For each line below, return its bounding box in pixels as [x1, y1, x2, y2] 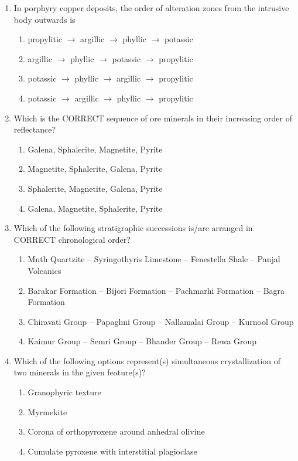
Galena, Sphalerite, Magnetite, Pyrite [28, 143, 163, 155]
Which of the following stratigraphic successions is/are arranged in [13, 222, 253, 234]
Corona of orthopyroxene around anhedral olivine [28, 425, 205, 438]
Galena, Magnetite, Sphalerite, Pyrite [28, 202, 163, 214]
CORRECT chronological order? [13, 233, 131, 245]
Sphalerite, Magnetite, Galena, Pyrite [28, 182, 163, 194]
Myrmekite [28, 405, 67, 418]
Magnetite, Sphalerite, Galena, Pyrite [28, 162, 163, 175]
